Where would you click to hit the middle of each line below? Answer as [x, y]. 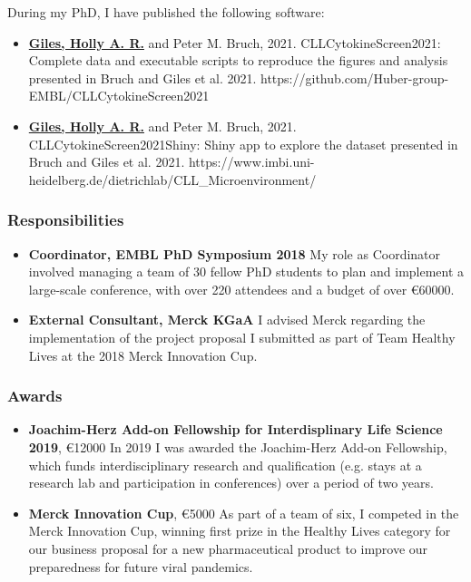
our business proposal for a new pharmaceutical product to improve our [228, 548]
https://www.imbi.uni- [251, 162]
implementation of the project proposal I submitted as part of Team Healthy [242, 337]
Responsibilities [66, 220]
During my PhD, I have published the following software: [166, 12]
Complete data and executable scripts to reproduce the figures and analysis [238, 60]
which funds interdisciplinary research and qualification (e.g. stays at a [225, 465]
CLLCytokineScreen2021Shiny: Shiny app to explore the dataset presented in [243, 144]
